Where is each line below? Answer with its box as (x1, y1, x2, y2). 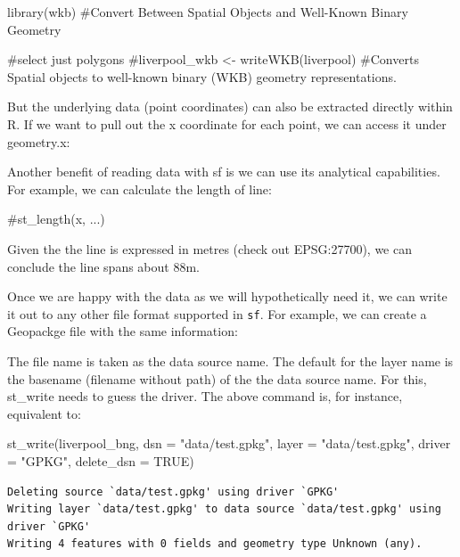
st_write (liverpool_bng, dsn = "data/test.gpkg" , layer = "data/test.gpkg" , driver (7, 434, 451, 453)
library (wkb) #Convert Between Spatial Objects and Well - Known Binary (7, 3, 408, 20)
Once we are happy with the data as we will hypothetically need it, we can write (7, 287, 448, 306)
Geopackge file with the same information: (7, 322, 238, 340)
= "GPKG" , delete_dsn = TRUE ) (7, 451, 194, 470)
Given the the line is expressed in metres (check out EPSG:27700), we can (7, 239, 412, 258)
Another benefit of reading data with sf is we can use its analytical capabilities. (7, 162, 440, 181)
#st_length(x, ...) (7, 209, 105, 228)
